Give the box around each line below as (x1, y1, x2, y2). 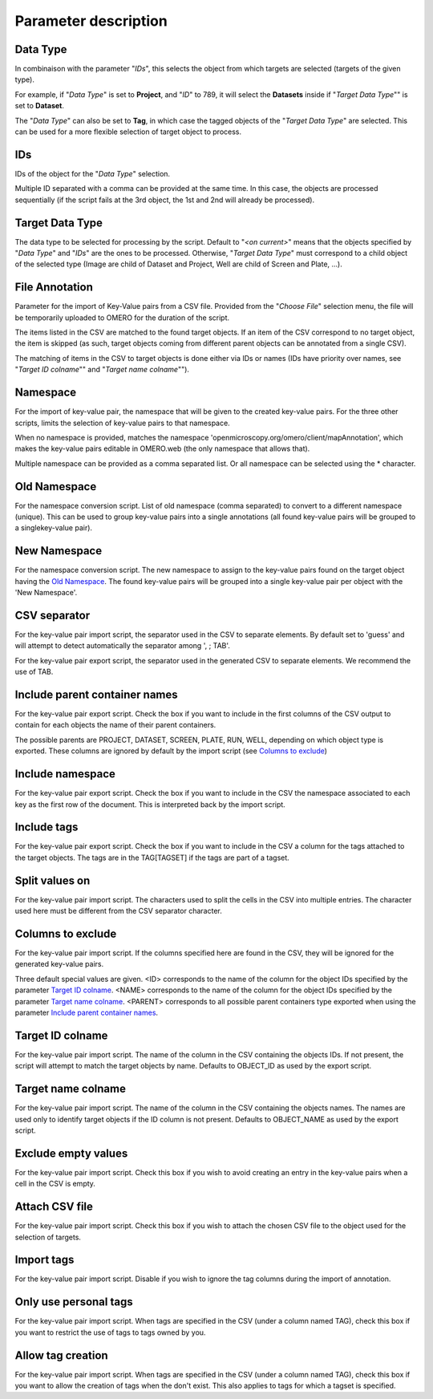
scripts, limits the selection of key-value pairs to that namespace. (14, 418, 230, 428)
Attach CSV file (14, 1200, 94, 1214)
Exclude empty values (14, 1146, 128, 1160)
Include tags (14, 821, 79, 834)
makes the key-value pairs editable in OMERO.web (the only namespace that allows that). (14, 444, 310, 453)
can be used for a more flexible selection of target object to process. (14, 127, 242, 136)
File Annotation (14, 281, 94, 294)
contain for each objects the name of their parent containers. (14, 720, 216, 730)
